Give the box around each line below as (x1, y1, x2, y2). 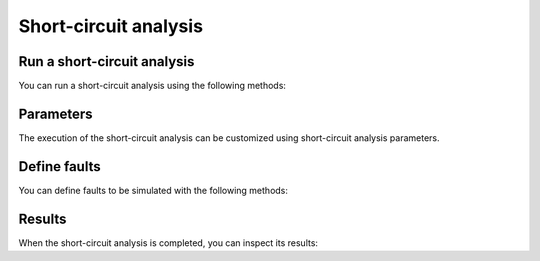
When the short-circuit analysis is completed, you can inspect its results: (18, 236, 319, 249)
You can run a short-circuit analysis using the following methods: (18, 80, 287, 92)
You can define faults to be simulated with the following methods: (18, 184, 289, 196)
